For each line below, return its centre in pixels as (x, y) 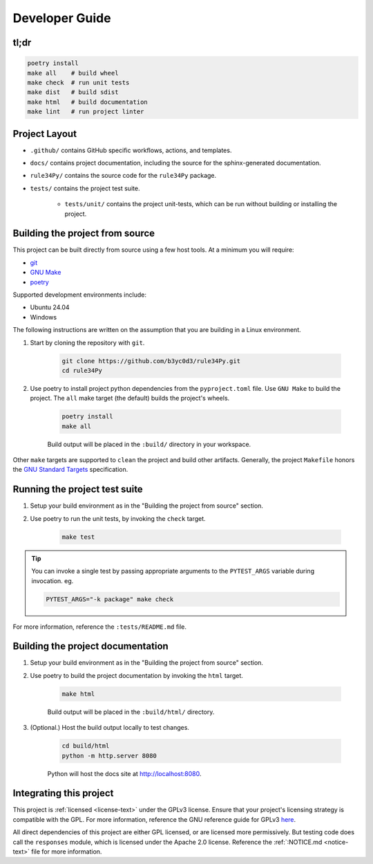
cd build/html (86, 746)
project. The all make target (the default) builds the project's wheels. (130, 398)
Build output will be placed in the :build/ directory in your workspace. (149, 444)
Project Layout (45, 134)
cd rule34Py (82, 370)
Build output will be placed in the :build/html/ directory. (131, 712)
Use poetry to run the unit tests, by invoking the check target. (118, 518)
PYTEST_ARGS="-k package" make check (110, 599)
